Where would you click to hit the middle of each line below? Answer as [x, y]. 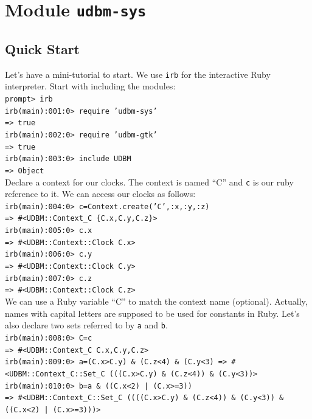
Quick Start [42, 48]
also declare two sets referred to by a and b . [86, 325]
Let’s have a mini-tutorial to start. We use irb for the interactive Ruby [138, 74]
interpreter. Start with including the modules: [90, 86]
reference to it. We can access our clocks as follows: [100, 194]
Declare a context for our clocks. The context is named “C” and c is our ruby [149, 182]
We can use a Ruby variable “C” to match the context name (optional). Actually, [156, 301]
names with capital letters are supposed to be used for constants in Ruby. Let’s [152, 313]
